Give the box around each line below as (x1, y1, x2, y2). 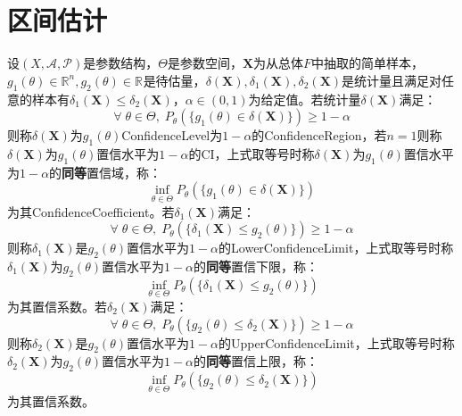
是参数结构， (83, 54, 159, 72)
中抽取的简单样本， (311, 54, 425, 72)
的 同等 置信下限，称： (194, 256, 319, 275)
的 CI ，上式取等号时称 (188, 144, 315, 162)
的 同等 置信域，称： (49, 162, 162, 181)
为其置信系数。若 (7, 296, 107, 315)
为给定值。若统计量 (248, 89, 361, 108)
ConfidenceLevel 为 (121, 126, 223, 145)
